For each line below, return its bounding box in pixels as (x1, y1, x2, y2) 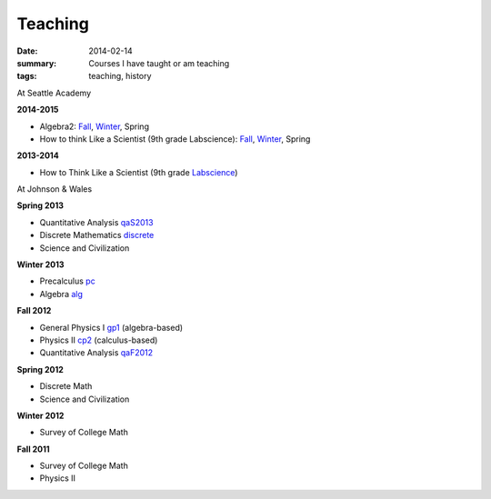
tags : (16, 71, 37, 82)
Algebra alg (39, 288, 84, 299)
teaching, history (88, 71, 152, 82)
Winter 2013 (16, 259, 65, 270)
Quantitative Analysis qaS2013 (39, 216, 154, 227)
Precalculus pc (39, 275, 95, 286)
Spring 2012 (16, 364, 64, 374)
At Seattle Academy (16, 87, 92, 98)
